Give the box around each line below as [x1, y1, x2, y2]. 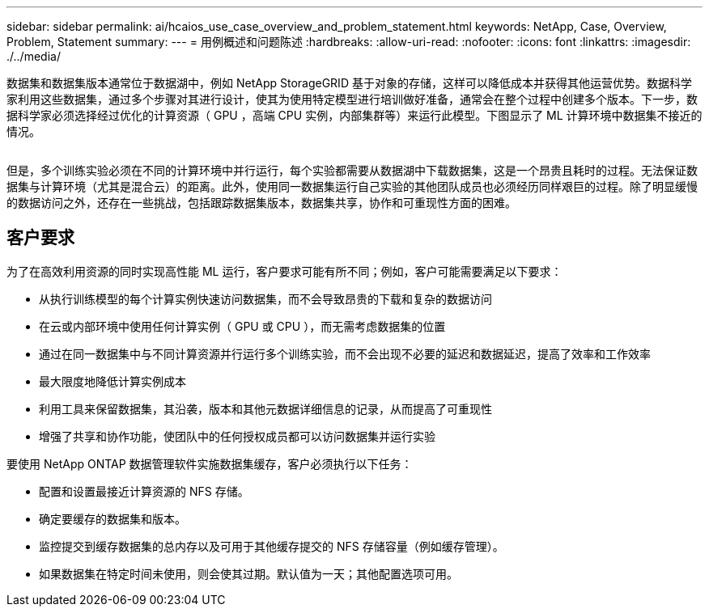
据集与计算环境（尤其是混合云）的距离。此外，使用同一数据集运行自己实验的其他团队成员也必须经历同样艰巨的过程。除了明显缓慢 [6, 180, 698, 193]
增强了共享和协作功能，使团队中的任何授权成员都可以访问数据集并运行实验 [39, 429, 435, 443]
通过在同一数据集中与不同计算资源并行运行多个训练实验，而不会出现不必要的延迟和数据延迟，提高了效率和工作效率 [39, 346, 651, 361]
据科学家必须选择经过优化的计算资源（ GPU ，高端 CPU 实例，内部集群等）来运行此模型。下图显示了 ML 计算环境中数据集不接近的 [6, 108, 703, 122]
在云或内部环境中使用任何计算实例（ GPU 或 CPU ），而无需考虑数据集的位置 [39, 319, 446, 333]
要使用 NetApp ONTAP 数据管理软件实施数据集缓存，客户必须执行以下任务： [6, 456, 413, 471]
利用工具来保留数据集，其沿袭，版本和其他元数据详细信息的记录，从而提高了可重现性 [39, 401, 492, 416]
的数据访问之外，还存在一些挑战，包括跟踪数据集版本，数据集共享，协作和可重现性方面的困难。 [6, 196, 516, 209]
